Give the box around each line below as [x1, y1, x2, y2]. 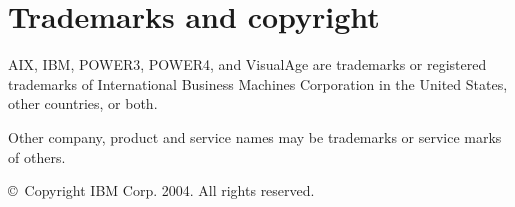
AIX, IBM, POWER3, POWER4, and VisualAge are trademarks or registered [8, 54, 487, 75]
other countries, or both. [8, 93, 158, 114]
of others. [8, 146, 66, 167]
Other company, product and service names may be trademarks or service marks [8, 126, 502, 147]
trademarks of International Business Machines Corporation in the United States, [8, 73, 508, 94]
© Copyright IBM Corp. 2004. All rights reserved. [8, 180, 315, 201]
